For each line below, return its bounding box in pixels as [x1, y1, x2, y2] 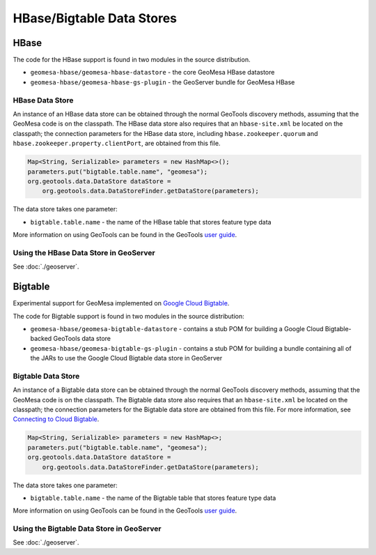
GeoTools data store [53, 335, 111, 343]
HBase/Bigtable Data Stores [13, 10, 178, 26]
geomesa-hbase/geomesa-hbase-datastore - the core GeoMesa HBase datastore [30, 68, 275, 77]
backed [30, 335, 52, 343]
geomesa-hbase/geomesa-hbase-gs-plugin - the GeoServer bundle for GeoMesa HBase [30, 77, 295, 86]
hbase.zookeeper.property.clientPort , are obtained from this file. [13, 139, 221, 148]
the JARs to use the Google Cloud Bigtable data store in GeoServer [30, 354, 223, 363]
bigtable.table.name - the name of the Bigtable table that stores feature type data [30, 494, 276, 502]
